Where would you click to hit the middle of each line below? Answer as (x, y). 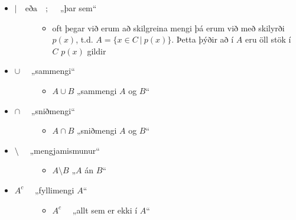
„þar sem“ (78, 8)
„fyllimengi (54, 190)
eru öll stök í (268, 39)
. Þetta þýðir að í (203, 39)
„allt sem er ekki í (105, 210)
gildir (97, 51)
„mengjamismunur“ (65, 150)
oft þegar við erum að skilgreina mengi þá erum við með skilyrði (168, 27)
